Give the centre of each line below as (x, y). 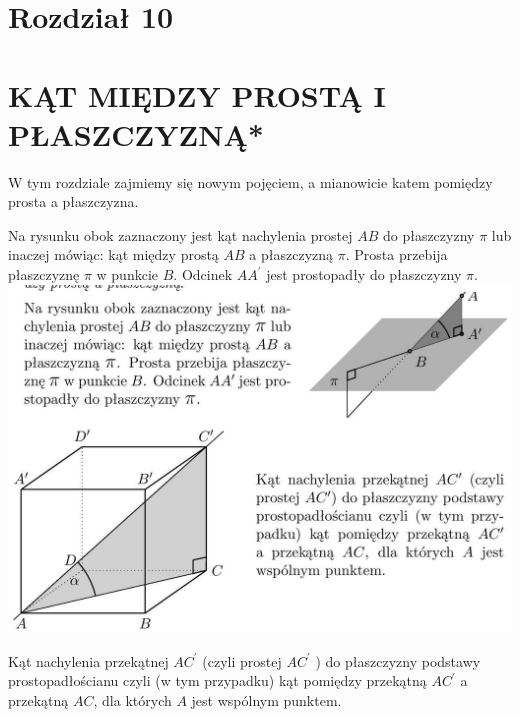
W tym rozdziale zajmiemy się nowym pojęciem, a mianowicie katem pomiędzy (250, 181)
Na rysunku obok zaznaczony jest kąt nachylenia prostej (180, 234)
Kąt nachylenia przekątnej (88, 660)
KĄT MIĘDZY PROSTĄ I (197, 94)
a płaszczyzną (291, 254)
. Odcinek (203, 274)
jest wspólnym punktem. (266, 699)
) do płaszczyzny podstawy (398, 660)
